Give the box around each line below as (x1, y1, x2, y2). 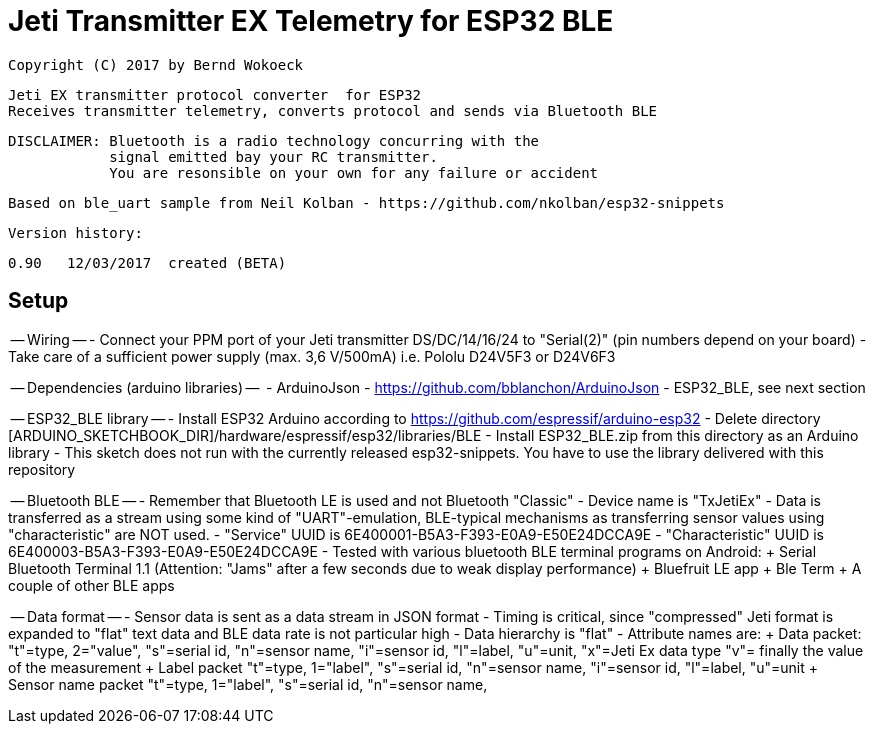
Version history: (8, 224, 143, 241)
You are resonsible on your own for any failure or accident (109, 164, 599, 181)
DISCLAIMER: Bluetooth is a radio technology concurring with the (8, 132, 540, 149)
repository (8, 460, 76, 478)
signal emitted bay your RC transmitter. (109, 148, 438, 165)
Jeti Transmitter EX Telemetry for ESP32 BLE (8, 4, 614, 38)
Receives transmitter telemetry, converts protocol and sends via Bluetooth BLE (8, 102, 658, 119)
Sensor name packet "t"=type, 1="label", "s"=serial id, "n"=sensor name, (8, 675, 488, 693)
